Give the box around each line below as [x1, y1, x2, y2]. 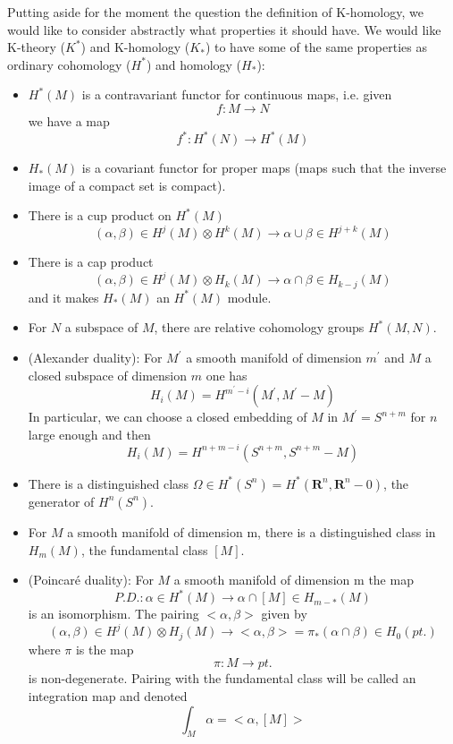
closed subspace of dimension [28, 365, 188, 384]
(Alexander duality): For [28, 348, 163, 367]
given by [261, 604, 307, 623]
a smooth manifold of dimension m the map [173, 570, 414, 589]
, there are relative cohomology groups [154, 318, 365, 337]
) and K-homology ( [80, 38, 190, 56]
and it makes [28, 287, 99, 306]
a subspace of [64, 318, 138, 337]
